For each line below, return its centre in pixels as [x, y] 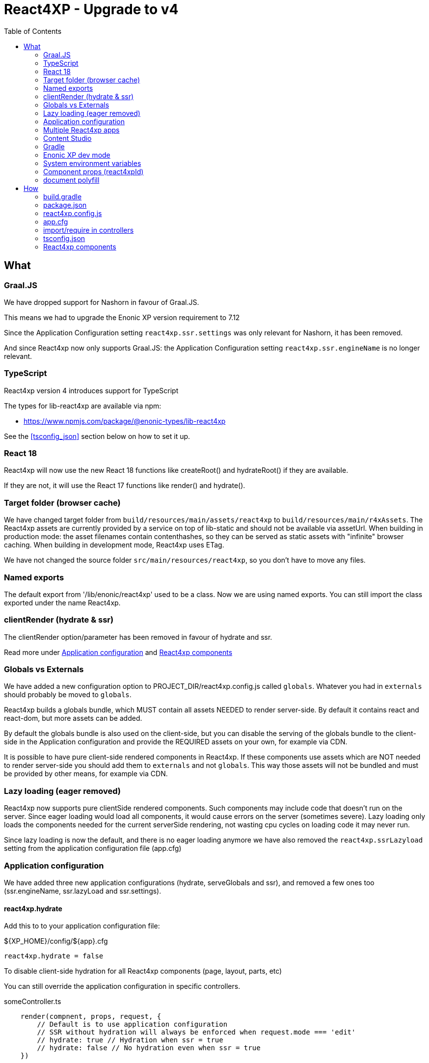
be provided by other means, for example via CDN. [86, 774]
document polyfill [71, 180]
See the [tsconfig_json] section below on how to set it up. [97, 436]
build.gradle [63, 196]
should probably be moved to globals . [68, 695]
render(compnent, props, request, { [91, 1017]
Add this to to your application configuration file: [82, 926]
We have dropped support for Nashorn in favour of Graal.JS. [102, 302]
